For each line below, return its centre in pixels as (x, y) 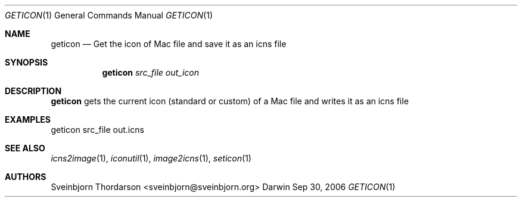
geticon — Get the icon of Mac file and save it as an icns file (169, 44)
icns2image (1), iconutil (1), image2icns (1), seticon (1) (151, 158)
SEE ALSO (25, 148)
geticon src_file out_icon (151, 72)
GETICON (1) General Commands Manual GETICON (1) (109, 15)
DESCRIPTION (33, 91)
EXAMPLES (28, 119)
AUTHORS (26, 177)
